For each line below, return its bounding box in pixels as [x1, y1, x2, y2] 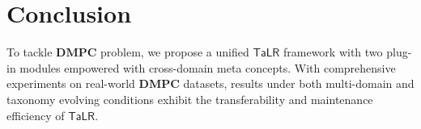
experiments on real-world [6, 75, 135, 92]
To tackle [6, 44, 53, 60]
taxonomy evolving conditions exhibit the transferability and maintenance [6, 90, 373, 107]
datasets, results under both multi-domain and [183, 75, 415, 92]
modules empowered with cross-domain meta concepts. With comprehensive [19, 59, 396, 76]
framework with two [283, 44, 383, 60]
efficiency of [6, 106, 65, 123]
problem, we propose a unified [100, 44, 249, 60]
